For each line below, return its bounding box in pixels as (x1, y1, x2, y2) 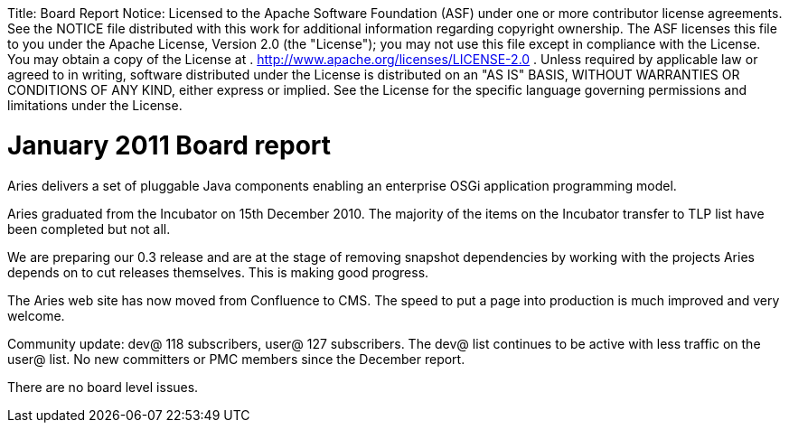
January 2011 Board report (7, 129, 332, 161)
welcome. (7, 307, 65, 323)
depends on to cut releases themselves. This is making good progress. (7, 264, 429, 280)
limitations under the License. (7, 98, 183, 113)
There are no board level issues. (7, 379, 199, 395)
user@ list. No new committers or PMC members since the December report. (7, 351, 465, 367)
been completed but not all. (7, 220, 171, 237)
